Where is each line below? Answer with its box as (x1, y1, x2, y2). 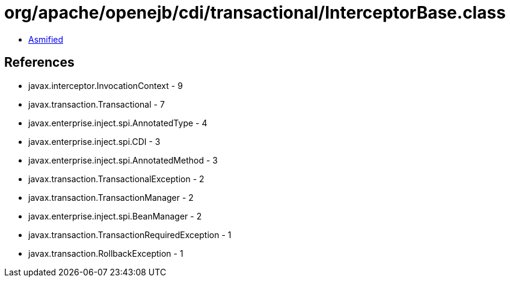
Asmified (28, 34, 64, 44)
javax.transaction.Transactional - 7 (28, 99, 165, 109)
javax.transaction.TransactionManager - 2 (28, 192, 194, 203)
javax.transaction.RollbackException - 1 (28, 248, 183, 259)
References (4, 55, 75, 70)
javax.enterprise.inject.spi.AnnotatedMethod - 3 (28, 155, 218, 165)
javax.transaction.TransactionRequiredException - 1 (28, 229, 232, 240)
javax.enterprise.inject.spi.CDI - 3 (28, 136, 161, 147)
